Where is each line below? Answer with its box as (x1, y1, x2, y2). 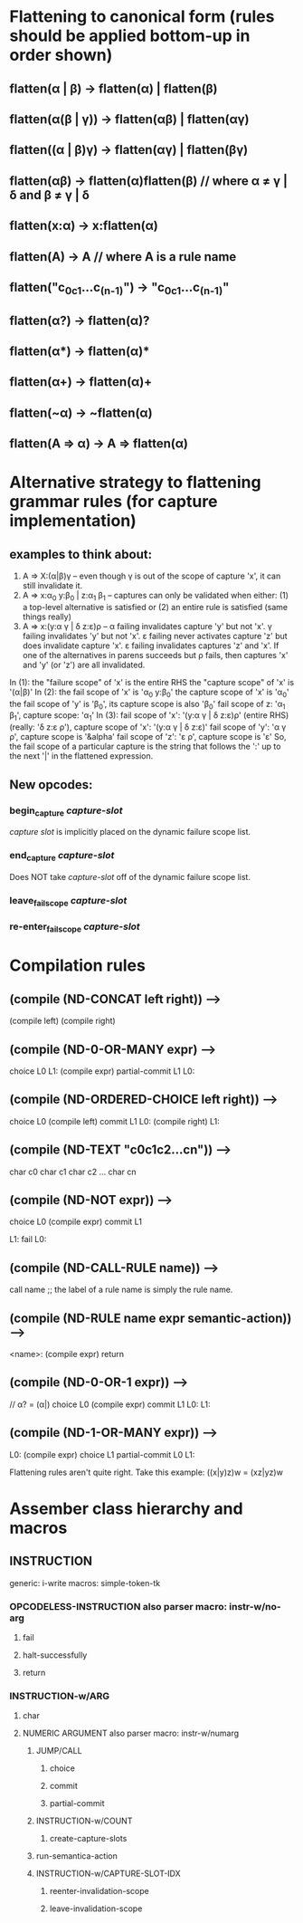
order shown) (9, 45, 113, 65)
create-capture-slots (49, 1833, 128, 1844)
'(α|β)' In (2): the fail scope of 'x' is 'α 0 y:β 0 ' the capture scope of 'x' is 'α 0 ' (9, 686, 289, 699)
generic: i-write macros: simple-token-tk (9, 1577, 161, 1588)
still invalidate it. (22, 580, 83, 591)
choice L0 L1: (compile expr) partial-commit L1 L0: (9, 1066, 195, 1076)
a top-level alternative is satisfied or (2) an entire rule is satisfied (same (22, 601, 289, 612)
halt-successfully (22, 1650, 88, 1660)
